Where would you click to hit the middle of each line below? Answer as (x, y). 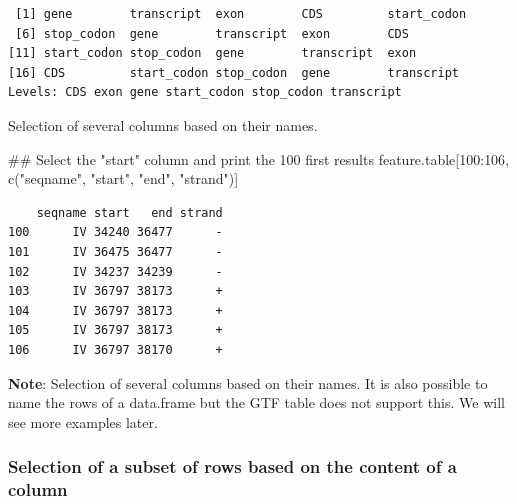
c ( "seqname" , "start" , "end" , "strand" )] (123, 178)
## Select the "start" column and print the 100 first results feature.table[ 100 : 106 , (259, 158)
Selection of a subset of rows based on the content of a (232, 466)
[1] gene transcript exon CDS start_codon (241, 14)
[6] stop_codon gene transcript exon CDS (212, 33)
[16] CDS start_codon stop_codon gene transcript (234, 72)
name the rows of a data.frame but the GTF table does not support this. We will (256, 402)
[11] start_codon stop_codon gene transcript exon (212, 53)
